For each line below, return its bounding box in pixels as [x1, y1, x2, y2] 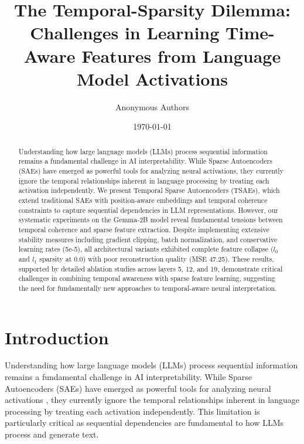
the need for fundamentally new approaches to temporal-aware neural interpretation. [18, 283, 277, 293]
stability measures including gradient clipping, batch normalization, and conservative [18, 234, 278, 244]
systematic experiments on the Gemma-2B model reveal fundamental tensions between [18, 215, 283, 225]
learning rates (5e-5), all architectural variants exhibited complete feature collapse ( [18, 244, 274, 254]
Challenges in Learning [30, 21, 220, 45]
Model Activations [76, 66, 228, 90]
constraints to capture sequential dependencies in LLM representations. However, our [18, 205, 278, 215]
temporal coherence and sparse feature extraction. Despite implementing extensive [18, 224, 269, 234]
